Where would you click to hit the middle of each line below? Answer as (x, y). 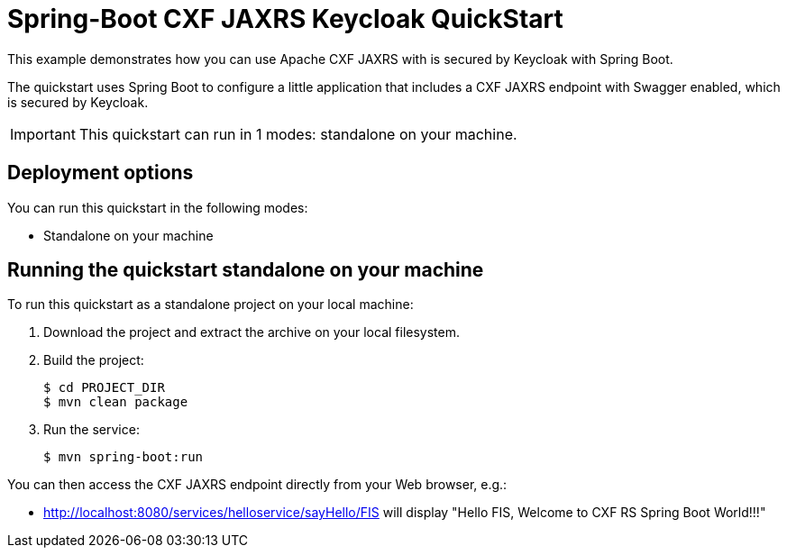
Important (43, 134)
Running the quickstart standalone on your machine (246, 270)
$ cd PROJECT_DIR (104, 388)
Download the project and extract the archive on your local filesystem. (252, 332)
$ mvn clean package (116, 402)
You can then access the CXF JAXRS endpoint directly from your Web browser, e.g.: (257, 485)
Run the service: (92, 430)
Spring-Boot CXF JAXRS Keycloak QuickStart (285, 19)
